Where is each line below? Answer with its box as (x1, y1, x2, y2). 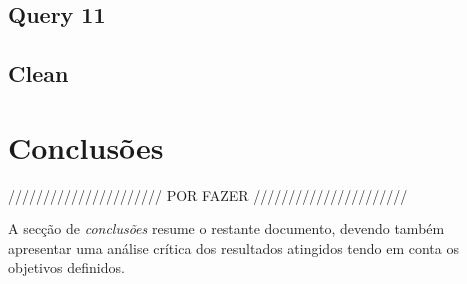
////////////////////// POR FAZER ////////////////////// (8, 184, 408, 205)
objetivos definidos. (8, 257, 125, 278)
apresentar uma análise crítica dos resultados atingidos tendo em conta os (8, 237, 459, 258)
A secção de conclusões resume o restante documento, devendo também (8, 218, 445, 239)
